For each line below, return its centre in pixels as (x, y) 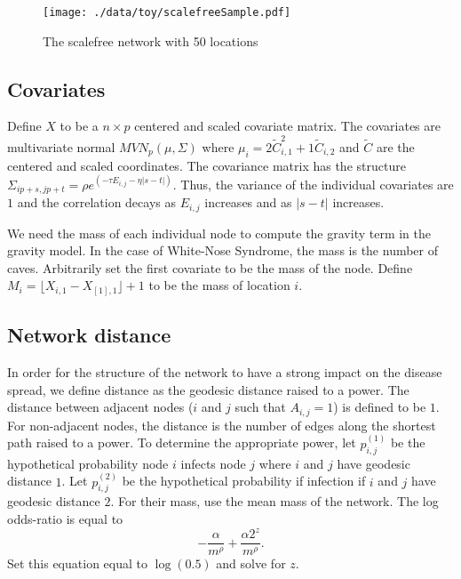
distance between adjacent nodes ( (100, 407)
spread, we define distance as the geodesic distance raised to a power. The (208, 389)
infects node (213, 463)
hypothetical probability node (88, 463)
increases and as (248, 202)
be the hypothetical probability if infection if (244, 481)
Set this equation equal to (77, 563)
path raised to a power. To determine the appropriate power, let (182, 442)
